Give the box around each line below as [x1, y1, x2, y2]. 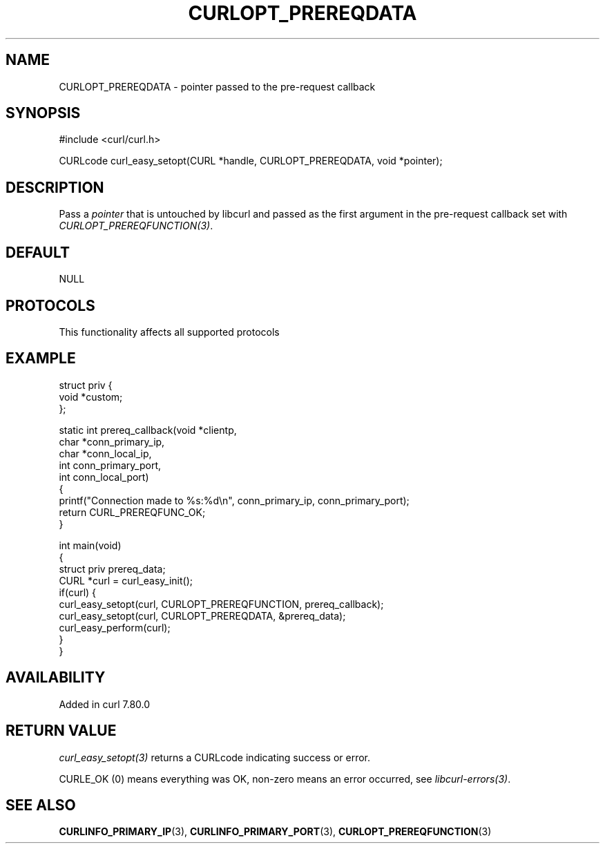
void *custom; [59, 390, 123, 403]
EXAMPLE [6, 350, 76, 368]
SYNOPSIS [6, 104, 81, 122]
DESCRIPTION [6, 178, 104, 196]
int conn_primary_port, [59, 459, 162, 471]
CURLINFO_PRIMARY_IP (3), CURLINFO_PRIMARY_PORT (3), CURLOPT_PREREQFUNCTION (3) [59, 826, 492, 838]
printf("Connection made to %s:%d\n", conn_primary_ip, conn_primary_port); [59, 494, 410, 506]
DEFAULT [6, 243, 70, 261]
